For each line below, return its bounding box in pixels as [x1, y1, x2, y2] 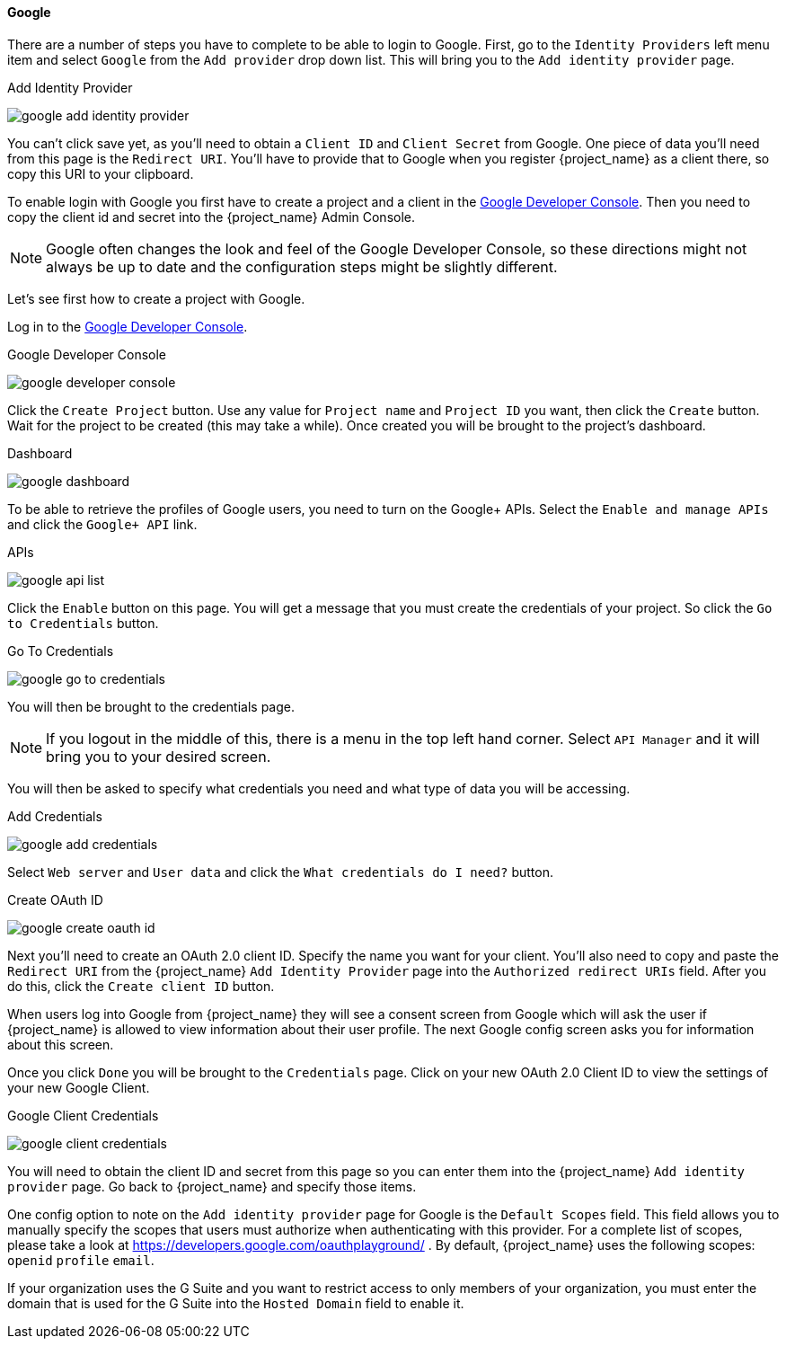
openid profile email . [7, 1252, 155, 1268]
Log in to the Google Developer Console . [7, 318, 248, 334]
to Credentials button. [7, 615, 159, 631]
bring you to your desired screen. [46, 747, 271, 766]
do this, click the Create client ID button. [7, 978, 275, 994]
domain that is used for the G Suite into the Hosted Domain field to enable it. [7, 1295, 464, 1311]
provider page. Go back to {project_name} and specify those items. [7, 1178, 417, 1194]
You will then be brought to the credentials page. [7, 698, 296, 714]
